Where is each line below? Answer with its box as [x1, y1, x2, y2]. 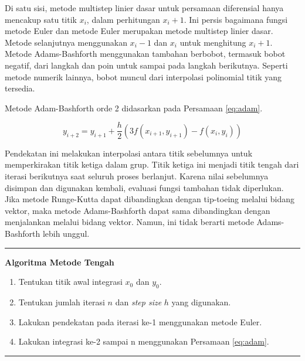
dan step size [115, 295, 162, 308]
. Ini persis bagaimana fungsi [184, 13, 288, 25]
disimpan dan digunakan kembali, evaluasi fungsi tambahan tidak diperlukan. [5, 181, 284, 193]
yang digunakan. [171, 295, 231, 308]
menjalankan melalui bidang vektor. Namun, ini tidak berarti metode [5, 216, 254, 228]
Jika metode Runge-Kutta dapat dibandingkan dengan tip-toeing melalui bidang [5, 193, 294, 205]
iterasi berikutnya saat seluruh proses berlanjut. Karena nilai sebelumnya [5, 170, 269, 182]
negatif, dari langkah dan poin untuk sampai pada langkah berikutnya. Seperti [5, 59, 288, 71]
